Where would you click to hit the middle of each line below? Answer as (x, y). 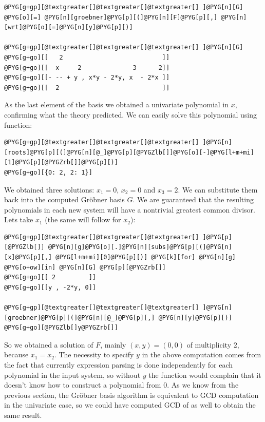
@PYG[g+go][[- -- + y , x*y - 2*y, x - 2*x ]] (87, 78)
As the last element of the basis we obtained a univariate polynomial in (117, 104)
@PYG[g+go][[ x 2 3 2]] (87, 68)
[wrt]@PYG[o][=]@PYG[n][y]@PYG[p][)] (69, 27)
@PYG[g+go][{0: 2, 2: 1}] (48, 172)
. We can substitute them (218, 189)
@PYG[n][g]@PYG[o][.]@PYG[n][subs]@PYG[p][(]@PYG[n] (140, 247)
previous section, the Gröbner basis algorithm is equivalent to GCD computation (131, 395)
